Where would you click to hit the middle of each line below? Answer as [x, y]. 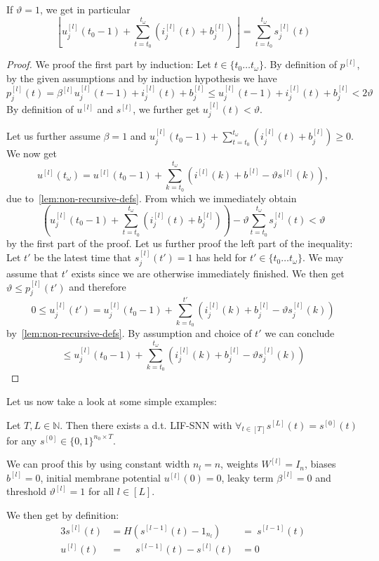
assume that [33, 273]
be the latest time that [83, 257]
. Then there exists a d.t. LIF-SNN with [146, 424]
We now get [32, 153]
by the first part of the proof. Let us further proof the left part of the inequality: [180, 243]
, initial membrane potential [100, 477]
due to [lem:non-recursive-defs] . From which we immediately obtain [152, 198]
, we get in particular [85, 9]
